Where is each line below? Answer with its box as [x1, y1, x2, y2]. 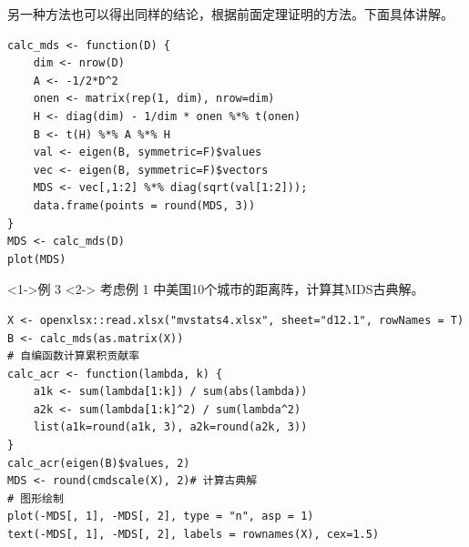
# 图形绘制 [7, 491, 64, 505]
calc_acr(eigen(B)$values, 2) [7, 456, 190, 470]
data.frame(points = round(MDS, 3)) [33, 198, 256, 212]
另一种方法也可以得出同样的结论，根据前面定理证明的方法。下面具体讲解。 [7, 5, 454, 23]
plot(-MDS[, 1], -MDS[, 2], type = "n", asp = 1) [7, 510, 314, 523]
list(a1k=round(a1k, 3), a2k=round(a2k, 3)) [33, 420, 308, 434]
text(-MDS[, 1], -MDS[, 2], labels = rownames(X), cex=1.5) [7, 528, 380, 542]
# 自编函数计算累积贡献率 [7, 349, 140, 363]
